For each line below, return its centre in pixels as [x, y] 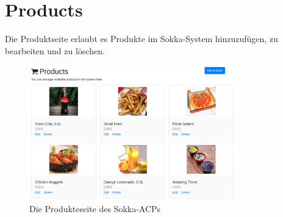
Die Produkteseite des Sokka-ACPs [95, 209]
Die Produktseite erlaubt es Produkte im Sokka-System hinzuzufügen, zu [141, 39]
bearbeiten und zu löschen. [55, 50]
